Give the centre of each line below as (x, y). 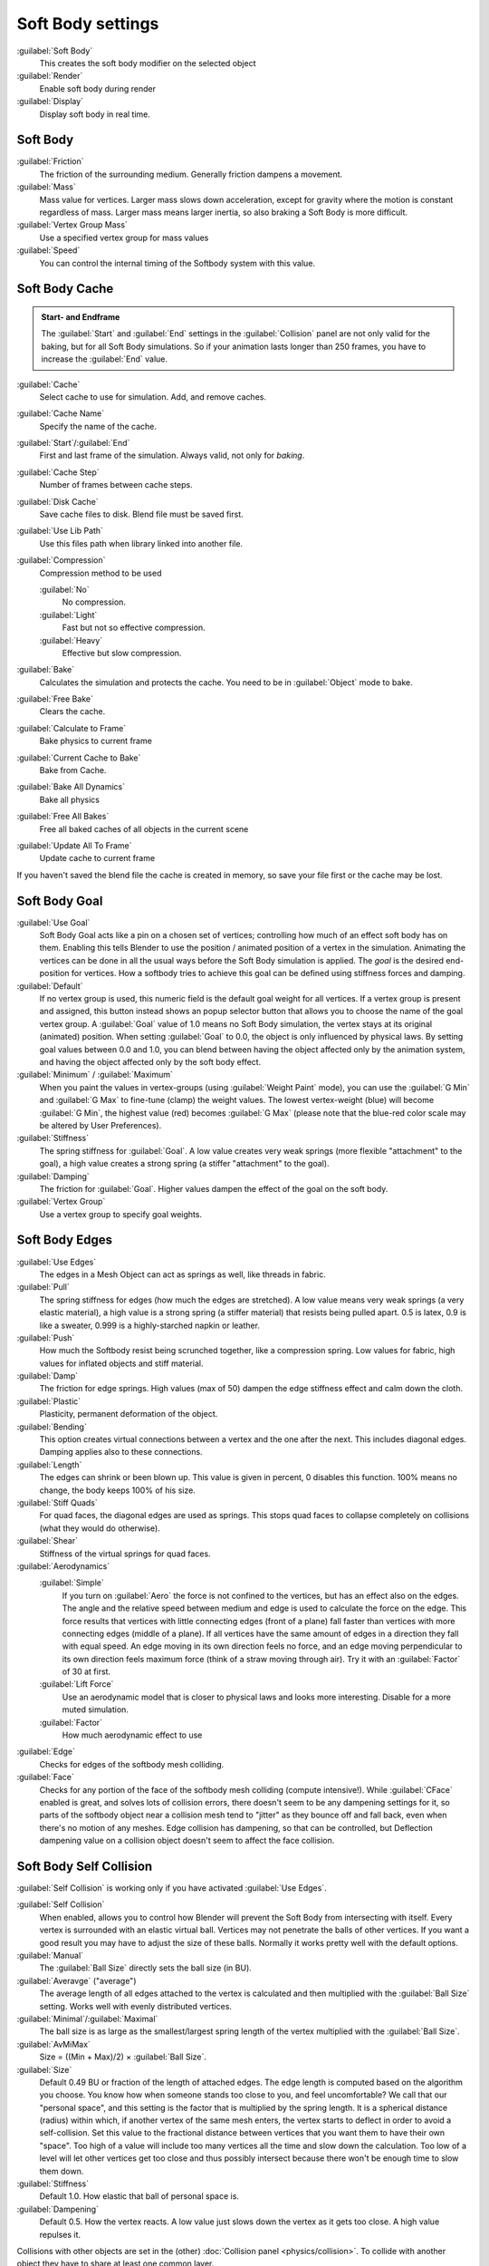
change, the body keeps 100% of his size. (118, 1490)
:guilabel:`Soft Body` (55, 51)
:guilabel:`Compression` (61, 560)
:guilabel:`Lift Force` (77, 1684)
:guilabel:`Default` (50, 986)
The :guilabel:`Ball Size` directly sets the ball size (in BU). (146, 1968)
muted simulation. (95, 1709)
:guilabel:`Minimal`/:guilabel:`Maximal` (87, 2019)
